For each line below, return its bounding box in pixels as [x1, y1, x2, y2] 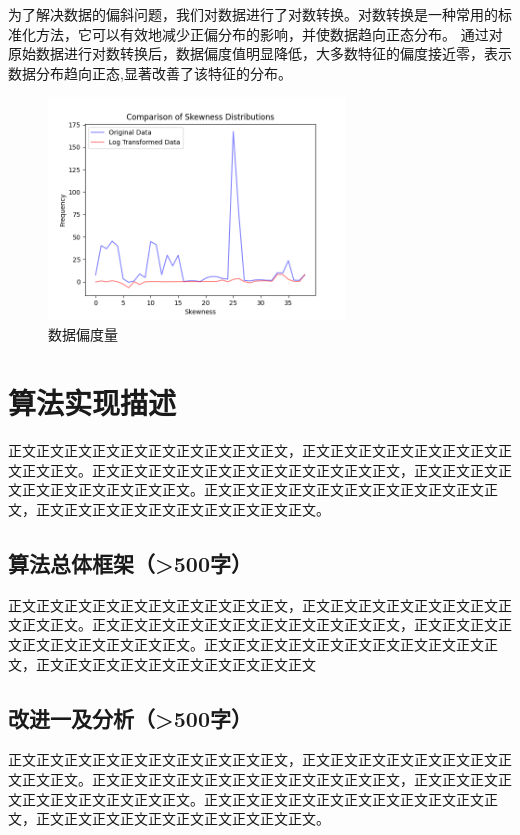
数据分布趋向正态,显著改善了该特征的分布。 [8, 62, 292, 83]
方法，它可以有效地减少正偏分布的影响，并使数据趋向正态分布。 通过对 [35, 23, 503, 44]
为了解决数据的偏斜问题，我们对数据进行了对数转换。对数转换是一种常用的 [8, 4, 498, 24]
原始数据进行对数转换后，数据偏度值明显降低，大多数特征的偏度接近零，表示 [8, 43, 512, 64]
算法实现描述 [8, 382, 177, 423]
